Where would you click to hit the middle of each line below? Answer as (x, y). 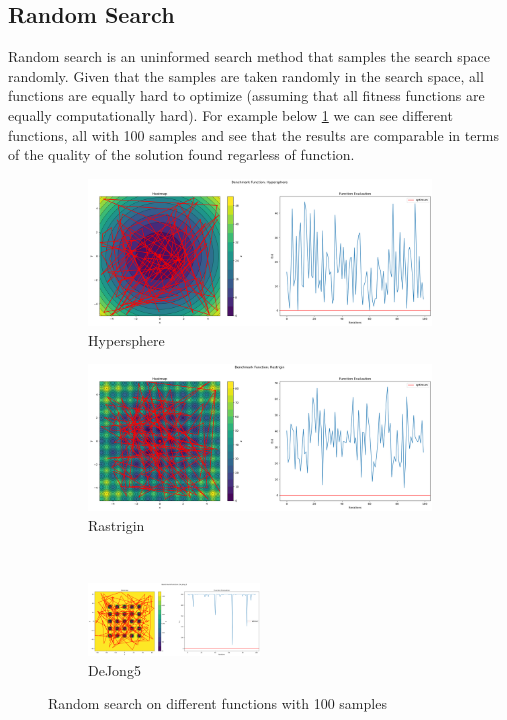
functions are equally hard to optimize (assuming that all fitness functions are (246, 95)
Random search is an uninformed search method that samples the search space (249, 56)
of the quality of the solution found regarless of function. (181, 154)
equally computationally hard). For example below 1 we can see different (230, 114)
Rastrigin (116, 524)
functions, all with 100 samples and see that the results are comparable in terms (254, 134)
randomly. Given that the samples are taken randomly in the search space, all (246, 75)
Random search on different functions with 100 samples (217, 703)
